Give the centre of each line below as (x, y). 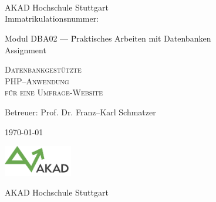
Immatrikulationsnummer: (52, 18)
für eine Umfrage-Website (54, 92)
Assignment (26, 49)
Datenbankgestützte (43, 69)
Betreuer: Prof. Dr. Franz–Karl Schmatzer (80, 112)
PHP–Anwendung (37, 81)
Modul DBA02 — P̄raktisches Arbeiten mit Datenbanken (108, 38)
